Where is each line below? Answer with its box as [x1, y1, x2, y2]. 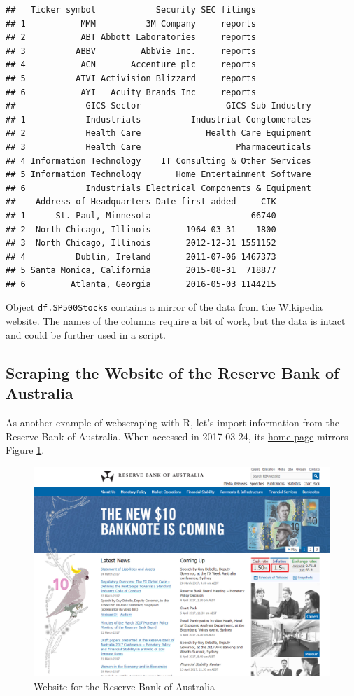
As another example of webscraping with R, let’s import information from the [6, 415, 340, 429]
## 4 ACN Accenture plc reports [6, 60, 256, 70]
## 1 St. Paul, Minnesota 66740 [6, 210, 276, 221]
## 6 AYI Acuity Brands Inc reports [6, 87, 256, 97]
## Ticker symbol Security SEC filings [6, 5, 256, 15]
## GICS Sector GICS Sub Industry [6, 101, 311, 111]
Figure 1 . [6, 443, 45, 457]
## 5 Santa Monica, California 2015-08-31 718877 [6, 265, 276, 276]
